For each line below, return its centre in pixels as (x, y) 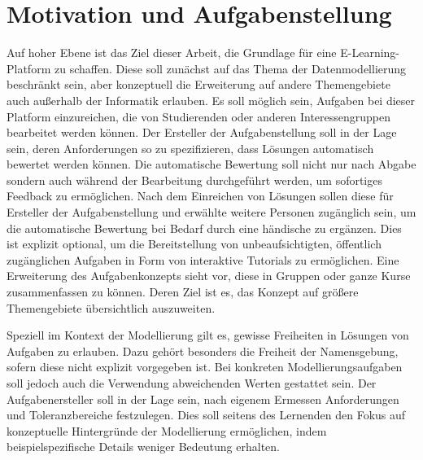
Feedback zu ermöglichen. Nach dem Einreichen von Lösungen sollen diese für (200, 196)
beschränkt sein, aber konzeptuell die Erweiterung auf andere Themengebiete (198, 84)
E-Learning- (370, 53)
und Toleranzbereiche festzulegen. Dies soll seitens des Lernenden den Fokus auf (206, 415)
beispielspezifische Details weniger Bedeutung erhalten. (143, 447)
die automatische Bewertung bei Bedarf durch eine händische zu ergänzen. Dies (204, 228)
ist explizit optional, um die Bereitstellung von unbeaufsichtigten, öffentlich (194, 244)
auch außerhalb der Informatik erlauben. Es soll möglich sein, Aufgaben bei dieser (211, 100)
